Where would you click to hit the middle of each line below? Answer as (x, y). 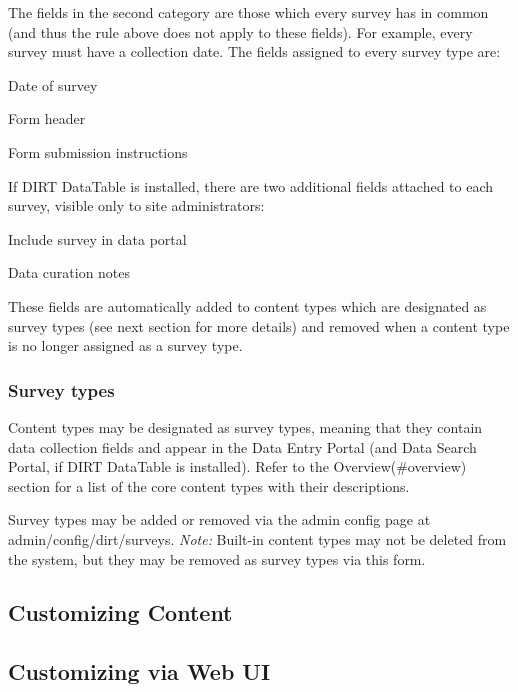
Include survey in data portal (97, 238)
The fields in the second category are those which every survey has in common (248, 12)
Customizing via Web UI (139, 671)
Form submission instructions (98, 151)
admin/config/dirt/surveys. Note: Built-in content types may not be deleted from (257, 538)
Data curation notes (69, 272)
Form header (47, 118)
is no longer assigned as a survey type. (125, 345)
